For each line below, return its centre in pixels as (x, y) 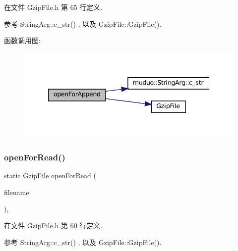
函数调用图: (22, 40)
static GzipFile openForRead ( (50, 176)
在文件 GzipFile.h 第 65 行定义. (53, 7)
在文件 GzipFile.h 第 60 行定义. (53, 226)
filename (17, 192)
